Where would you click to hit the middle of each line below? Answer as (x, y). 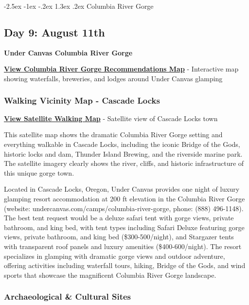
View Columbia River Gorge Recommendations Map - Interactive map (121, 69)
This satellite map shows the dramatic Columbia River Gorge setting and (113, 135)
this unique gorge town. (39, 172)
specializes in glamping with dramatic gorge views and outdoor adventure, (115, 256)
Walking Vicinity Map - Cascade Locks (82, 100)
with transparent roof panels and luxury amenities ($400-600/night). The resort (123, 246)
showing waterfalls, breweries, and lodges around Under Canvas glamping (113, 78)
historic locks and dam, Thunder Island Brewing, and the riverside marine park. (123, 153)
